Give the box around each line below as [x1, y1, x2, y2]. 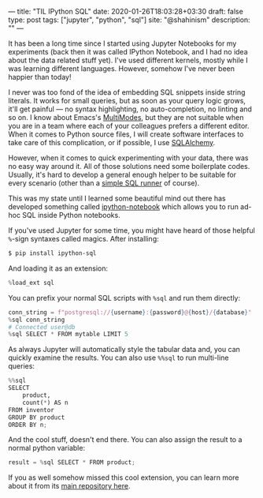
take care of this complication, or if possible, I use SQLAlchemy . [8, 138, 216, 147]
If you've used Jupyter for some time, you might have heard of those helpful [8, 226, 256, 235]
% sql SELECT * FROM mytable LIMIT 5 [8, 331, 128, 339]
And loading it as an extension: [8, 264, 109, 273]
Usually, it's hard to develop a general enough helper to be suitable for [8, 170, 237, 179]
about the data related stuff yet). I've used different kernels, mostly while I [8, 55, 248, 65]
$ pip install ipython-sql [8, 249, 97, 257]
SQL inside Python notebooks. [22, 211, 120, 219]
